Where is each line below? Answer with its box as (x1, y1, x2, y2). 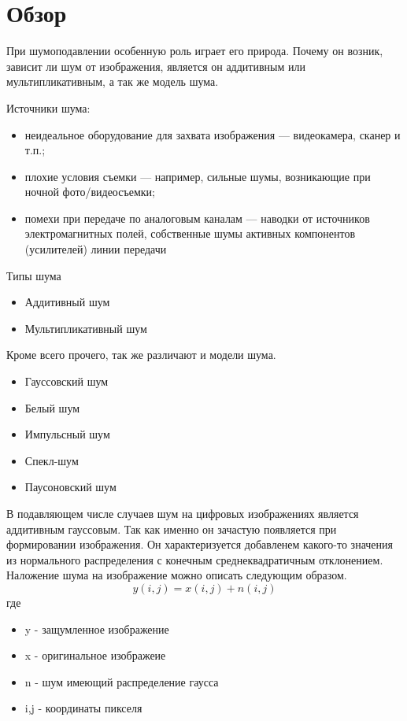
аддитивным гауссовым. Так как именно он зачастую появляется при (6, 520, 337, 537)
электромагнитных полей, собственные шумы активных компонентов (24, 225, 356, 242)
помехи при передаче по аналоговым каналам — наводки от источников (24, 209, 370, 226)
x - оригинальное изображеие (24, 647, 166, 664)
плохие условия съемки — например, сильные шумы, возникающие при (24, 168, 371, 184)
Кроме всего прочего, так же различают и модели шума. (6, 346, 276, 363)
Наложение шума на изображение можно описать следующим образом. (6, 567, 347, 583)
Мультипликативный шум (24, 320, 147, 336)
